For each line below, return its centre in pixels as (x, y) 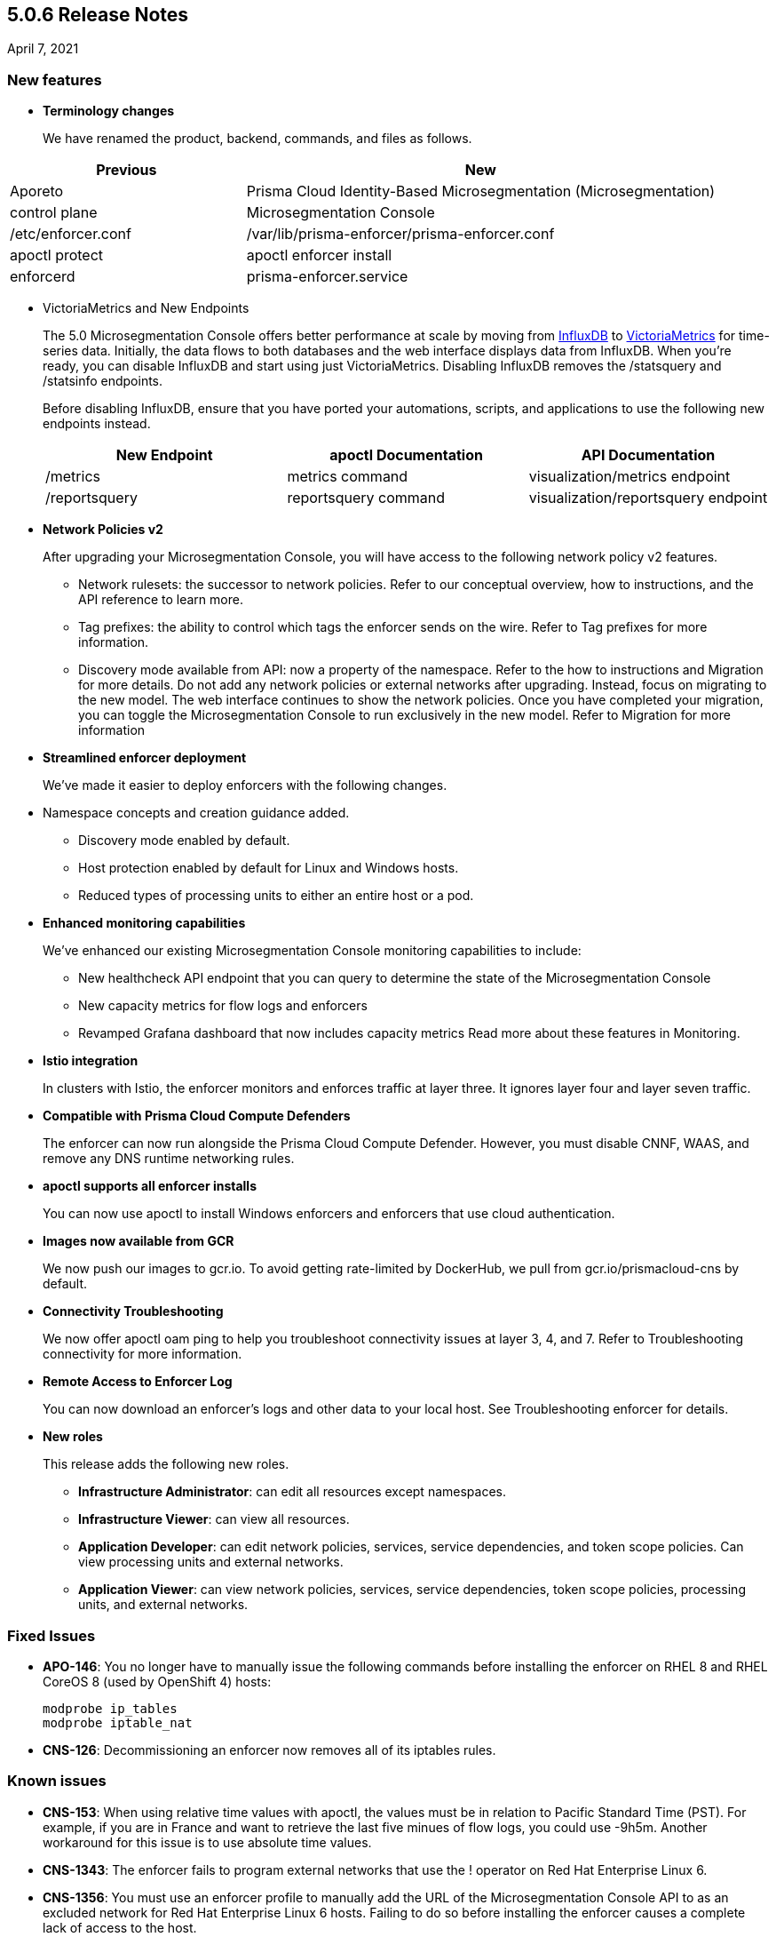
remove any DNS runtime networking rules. (169, 1159)
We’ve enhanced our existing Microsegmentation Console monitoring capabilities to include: (312, 951)
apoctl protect (57, 255)
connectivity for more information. (143, 1354)
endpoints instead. (97, 424)
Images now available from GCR (139, 1241)
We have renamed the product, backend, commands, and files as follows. (257, 139)
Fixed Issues (51, 1635)
